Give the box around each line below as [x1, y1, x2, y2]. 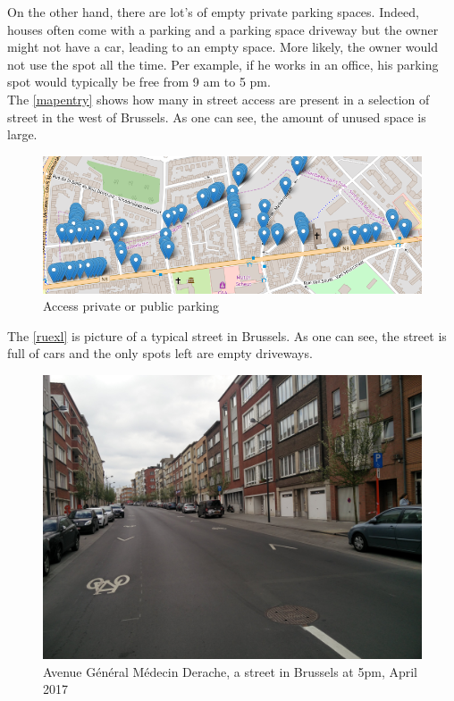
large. [7, 125, 38, 144]
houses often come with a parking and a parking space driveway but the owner [7, 20, 439, 38]
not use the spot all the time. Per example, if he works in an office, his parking [7, 54, 439, 73]
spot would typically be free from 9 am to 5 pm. [7, 72, 271, 91]
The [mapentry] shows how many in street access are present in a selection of [7, 89, 430, 108]
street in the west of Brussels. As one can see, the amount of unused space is [7, 107, 426, 126]
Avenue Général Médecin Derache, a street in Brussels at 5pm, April [43, 662, 418, 680]
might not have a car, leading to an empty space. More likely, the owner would [7, 38, 439, 56]
